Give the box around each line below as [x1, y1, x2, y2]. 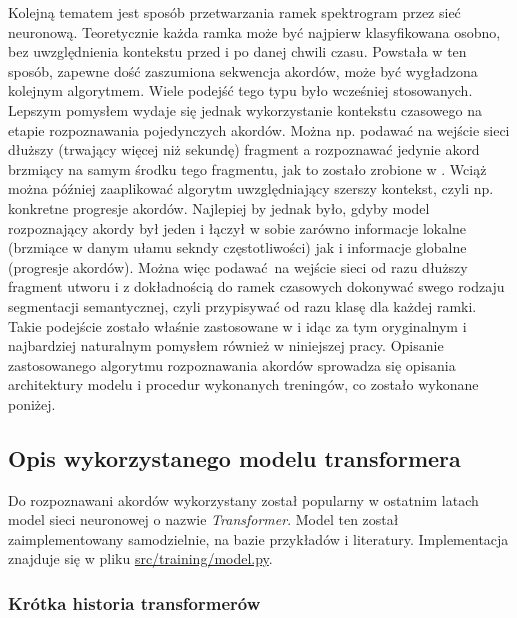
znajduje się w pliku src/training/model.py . [8, 548, 273, 569]
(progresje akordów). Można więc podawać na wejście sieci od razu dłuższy [8, 256, 468, 277]
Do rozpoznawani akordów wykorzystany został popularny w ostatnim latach [8, 489, 479, 510]
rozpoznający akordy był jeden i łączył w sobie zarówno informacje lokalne [8, 217, 467, 238]
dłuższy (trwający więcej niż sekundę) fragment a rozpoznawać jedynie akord [8, 139, 480, 160]
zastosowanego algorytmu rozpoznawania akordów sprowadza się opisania [8, 354, 456, 375]
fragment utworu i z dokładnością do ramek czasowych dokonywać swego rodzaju [8, 276, 505, 297]
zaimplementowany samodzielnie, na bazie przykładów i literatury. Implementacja [8, 528, 509, 549]
